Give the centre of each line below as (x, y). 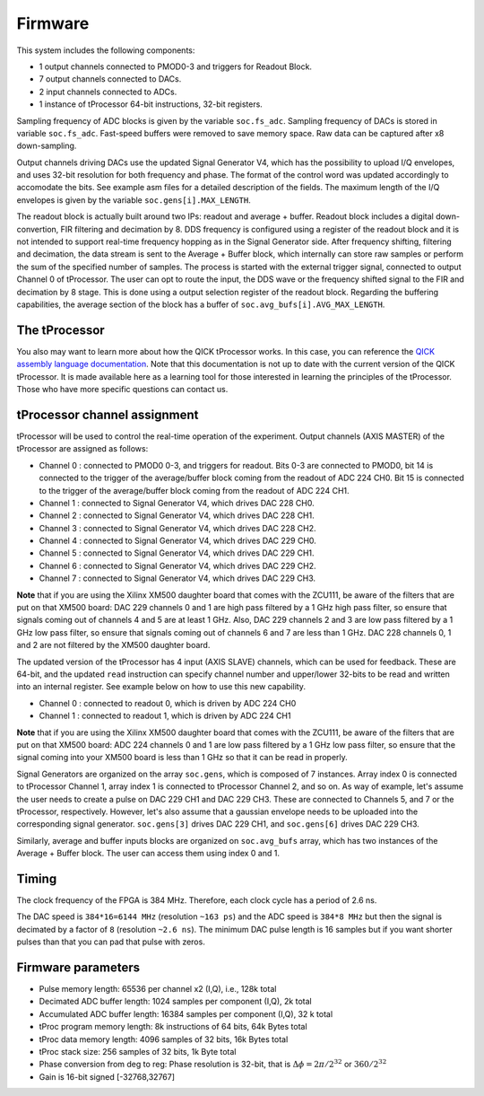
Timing (37, 878)
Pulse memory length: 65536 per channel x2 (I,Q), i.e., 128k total (158, 989)
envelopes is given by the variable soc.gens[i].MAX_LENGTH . (134, 200)
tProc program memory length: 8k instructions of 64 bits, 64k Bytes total (173, 1027)
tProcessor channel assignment (108, 414)
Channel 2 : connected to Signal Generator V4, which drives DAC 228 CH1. (177, 515)
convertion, (38, 229)
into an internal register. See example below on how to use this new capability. (161, 687)
